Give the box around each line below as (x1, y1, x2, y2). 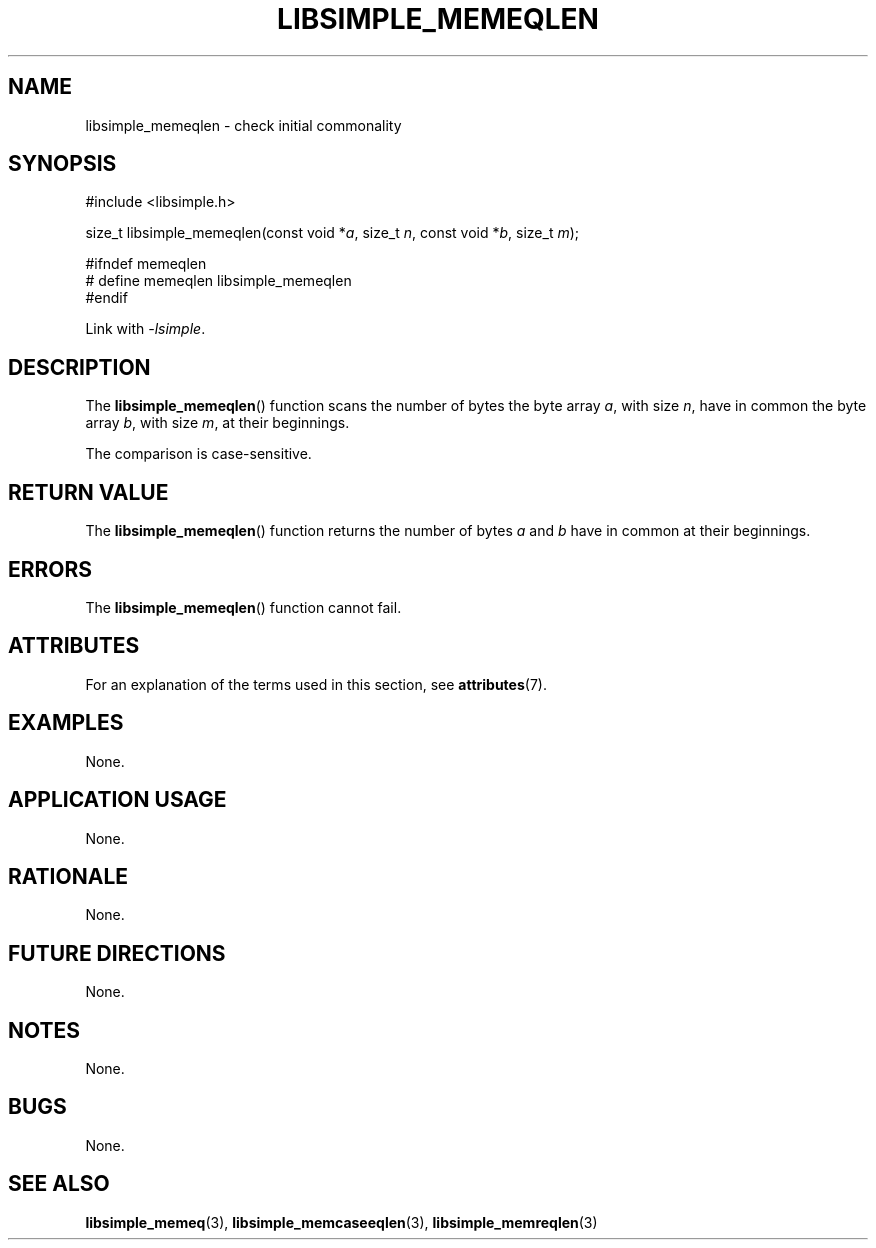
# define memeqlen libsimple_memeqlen (85, 272, 352, 290)
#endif (85, 289, 128, 307)
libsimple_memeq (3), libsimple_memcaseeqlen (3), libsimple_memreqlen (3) (85, 1213, 598, 1231)
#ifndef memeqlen (85, 255, 207, 273)
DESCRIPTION (8, 354, 151, 380)
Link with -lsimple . (85, 320, 206, 338)
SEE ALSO (8, 1171, 110, 1197)
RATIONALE (8, 863, 129, 889)
